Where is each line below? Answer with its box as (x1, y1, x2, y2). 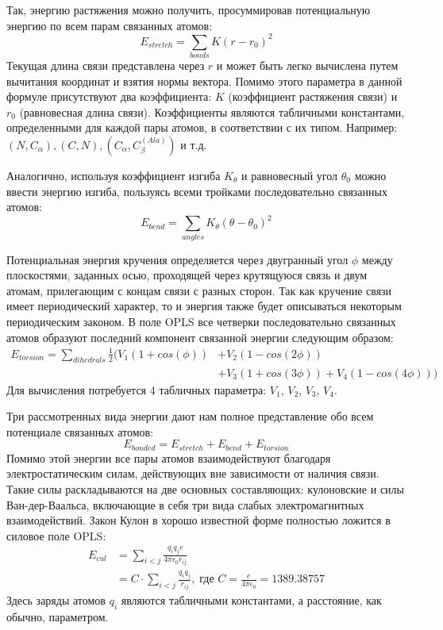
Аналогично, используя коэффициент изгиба (6, 167, 221, 183)
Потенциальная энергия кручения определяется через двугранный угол (6, 251, 349, 267)
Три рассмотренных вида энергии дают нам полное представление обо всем (6, 408, 374, 424)
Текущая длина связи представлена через (6, 57, 205, 74)
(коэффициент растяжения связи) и (228, 88, 398, 105)
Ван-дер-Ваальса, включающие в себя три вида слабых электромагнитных (6, 496, 364, 513)
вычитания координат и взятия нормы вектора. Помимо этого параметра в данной (6, 72, 403, 89)
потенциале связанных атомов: (6, 423, 154, 440)
